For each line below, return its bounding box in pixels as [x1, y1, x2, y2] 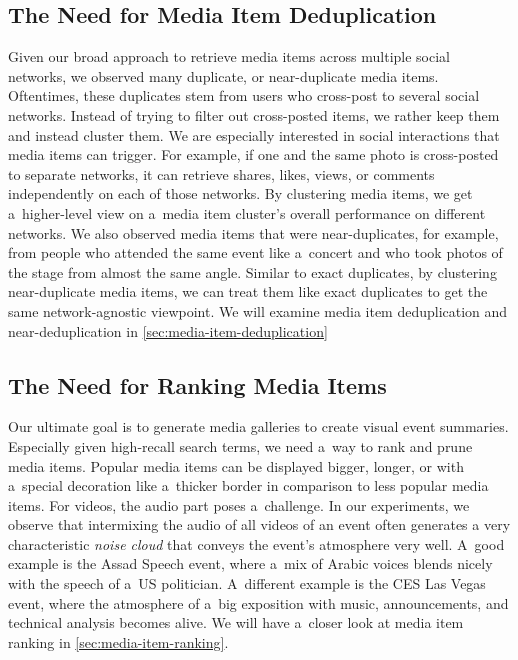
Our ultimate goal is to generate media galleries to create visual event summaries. [8, 416, 509, 437]
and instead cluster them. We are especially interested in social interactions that [8, 124, 500, 145]
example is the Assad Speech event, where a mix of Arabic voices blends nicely [8, 553, 493, 574]
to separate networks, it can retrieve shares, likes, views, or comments [8, 163, 435, 184]
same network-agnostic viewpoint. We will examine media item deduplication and [8, 300, 508, 321]
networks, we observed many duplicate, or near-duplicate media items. [8, 65, 439, 86]
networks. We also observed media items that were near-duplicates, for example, [8, 222, 499, 243]
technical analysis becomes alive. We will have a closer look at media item [8, 612, 464, 633]
